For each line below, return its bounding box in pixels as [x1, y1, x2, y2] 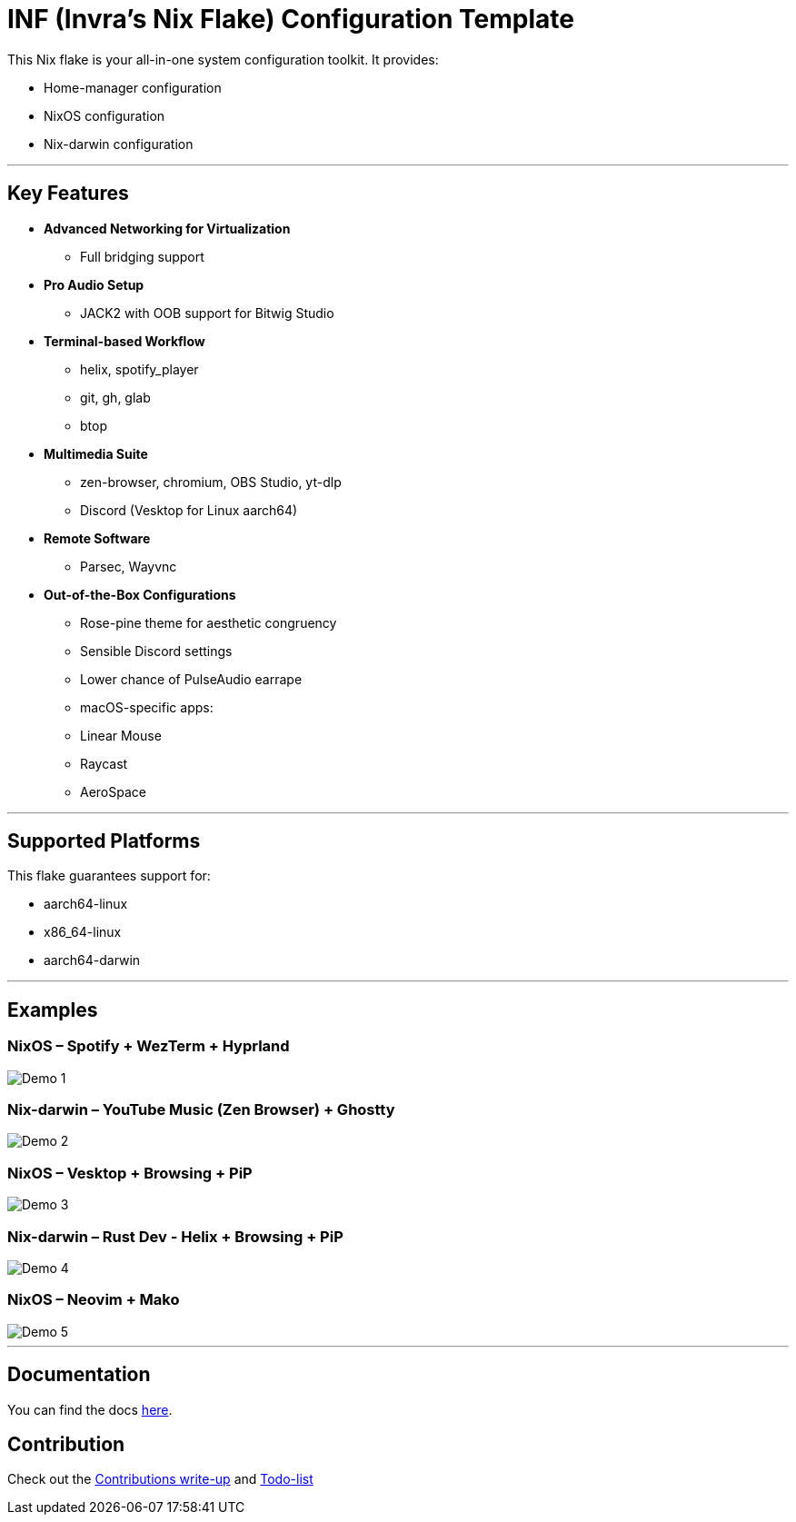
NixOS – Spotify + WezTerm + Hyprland [7, 1037, 290, 1056]
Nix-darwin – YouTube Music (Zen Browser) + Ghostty [7, 1100, 395, 1119]
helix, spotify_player [80, 361, 199, 377]
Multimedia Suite [44, 445, 148, 462]
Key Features [7, 182, 129, 205]
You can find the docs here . [7, 1401, 173, 1418]
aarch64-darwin [44, 952, 141, 969]
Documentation [7, 1363, 151, 1387]
